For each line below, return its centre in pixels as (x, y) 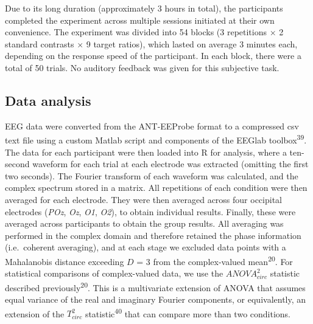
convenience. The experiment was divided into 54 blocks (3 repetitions (136, 32)
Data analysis (48, 100)
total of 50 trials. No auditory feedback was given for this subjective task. (142, 67)
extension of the (35, 313)
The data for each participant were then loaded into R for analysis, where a (146, 152)
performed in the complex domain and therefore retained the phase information (153, 235)
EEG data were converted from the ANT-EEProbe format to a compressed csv (152, 126)
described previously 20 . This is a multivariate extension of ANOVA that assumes (155, 286)
